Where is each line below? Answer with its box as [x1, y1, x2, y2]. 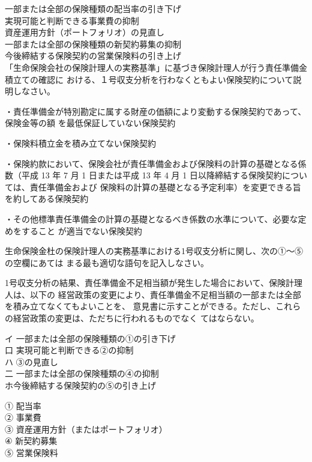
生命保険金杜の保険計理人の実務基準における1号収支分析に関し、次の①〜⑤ [5, 245, 303, 257]
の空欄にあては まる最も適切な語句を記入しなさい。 [5, 256, 209, 269]
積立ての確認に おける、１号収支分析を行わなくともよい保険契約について [5, 73, 293, 85]
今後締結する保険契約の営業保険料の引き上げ [5, 49, 181, 62]
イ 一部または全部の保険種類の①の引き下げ [5, 332, 176, 344]
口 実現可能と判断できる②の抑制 [5, 344, 134, 356]
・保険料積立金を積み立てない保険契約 [5, 136, 156, 149]
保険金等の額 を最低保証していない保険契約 [5, 117, 176, 129]
